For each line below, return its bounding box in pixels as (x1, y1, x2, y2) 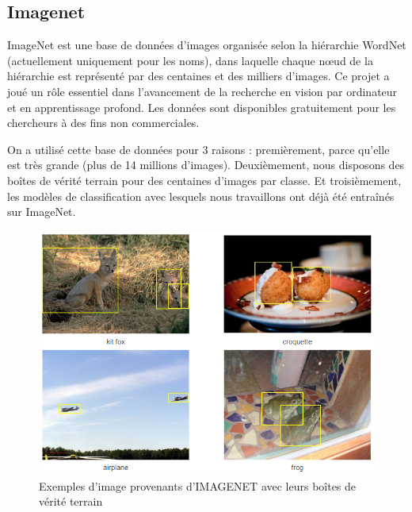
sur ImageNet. (7, 203, 76, 220)
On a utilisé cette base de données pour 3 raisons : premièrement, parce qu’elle (7, 141, 390, 157)
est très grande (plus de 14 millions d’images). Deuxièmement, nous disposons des (7, 156, 405, 173)
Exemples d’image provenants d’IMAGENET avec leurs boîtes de (39, 477, 357, 494)
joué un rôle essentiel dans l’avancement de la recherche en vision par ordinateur (7, 83, 398, 99)
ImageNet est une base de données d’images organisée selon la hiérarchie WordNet (7, 37, 406, 53)
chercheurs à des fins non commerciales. (7, 114, 200, 131)
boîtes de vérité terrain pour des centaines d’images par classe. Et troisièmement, (7, 171, 402, 188)
